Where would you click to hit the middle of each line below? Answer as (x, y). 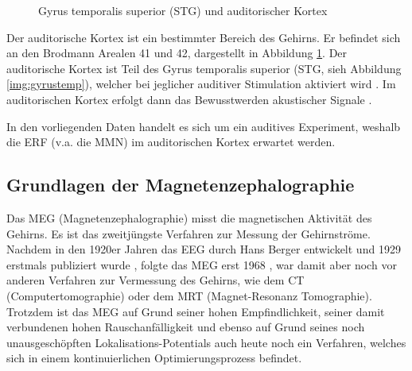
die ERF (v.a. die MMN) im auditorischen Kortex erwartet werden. (171, 142)
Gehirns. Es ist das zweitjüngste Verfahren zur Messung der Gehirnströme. (189, 233)
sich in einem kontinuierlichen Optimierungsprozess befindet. (154, 358)
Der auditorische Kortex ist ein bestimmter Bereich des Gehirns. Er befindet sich (204, 37)
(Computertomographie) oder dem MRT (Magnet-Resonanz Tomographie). (189, 295)
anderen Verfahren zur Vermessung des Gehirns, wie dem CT (155, 280)
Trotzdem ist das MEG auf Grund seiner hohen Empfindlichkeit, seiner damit (196, 311)
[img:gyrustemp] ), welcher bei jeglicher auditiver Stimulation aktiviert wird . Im (201, 84)
